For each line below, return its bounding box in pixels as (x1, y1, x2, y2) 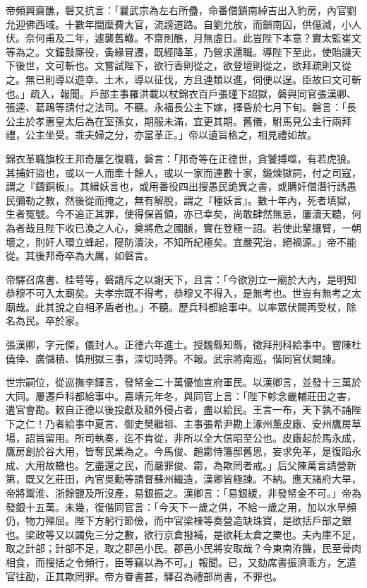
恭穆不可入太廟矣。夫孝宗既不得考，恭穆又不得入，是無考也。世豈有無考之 (6, 286, 351, 300)
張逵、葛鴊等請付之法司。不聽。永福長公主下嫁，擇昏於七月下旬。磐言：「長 (6, 100, 356, 114)
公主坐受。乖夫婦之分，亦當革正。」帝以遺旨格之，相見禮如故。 (25, 127, 317, 142)
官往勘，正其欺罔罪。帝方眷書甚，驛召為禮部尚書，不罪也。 (6, 568, 282, 583)
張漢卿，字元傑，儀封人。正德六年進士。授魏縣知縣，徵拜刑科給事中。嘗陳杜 (6, 337, 361, 352)
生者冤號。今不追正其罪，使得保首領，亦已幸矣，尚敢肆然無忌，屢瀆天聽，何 (6, 206, 361, 221)
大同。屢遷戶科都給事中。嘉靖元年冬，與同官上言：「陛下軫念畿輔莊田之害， (6, 388, 356, 403)
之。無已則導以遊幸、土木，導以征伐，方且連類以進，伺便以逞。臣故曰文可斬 (6, 71, 361, 86)
